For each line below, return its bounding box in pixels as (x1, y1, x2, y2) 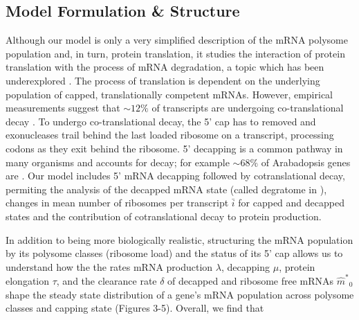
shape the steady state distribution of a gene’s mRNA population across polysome (6, 287, 354, 301)
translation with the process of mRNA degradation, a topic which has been (6, 60, 324, 74)
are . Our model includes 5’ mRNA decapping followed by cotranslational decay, (6, 168, 345, 183)
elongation (6, 274, 50, 288)
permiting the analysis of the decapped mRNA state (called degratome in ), (6, 181, 327, 196)
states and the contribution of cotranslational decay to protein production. (6, 208, 322, 223)
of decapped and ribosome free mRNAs (167, 274, 334, 288)
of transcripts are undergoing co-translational (151, 100, 344, 115)
